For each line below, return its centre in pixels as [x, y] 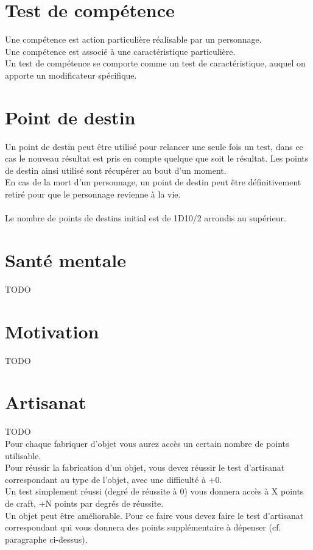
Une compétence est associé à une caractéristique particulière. [120, 51]
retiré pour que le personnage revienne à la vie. [93, 194]
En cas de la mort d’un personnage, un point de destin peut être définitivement [153, 182]
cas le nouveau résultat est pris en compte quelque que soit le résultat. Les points [157, 158]
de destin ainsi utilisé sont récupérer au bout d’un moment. [116, 170]
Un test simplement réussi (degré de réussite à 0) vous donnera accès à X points [154, 491]
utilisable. [23, 455]
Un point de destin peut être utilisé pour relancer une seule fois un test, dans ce [154, 146]
